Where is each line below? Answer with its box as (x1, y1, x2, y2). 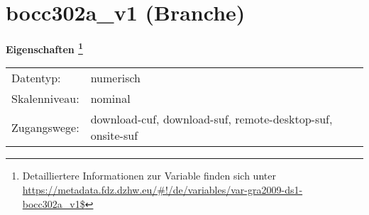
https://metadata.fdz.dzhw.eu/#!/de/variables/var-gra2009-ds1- (22, 182, 303, 197)
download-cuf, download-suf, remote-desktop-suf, (90, 111, 333, 128)
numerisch (90, 70, 141, 87)
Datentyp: (11, 70, 61, 87)
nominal (90, 90, 131, 107)
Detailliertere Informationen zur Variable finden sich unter (22, 168, 276, 183)
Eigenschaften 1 (6, 40, 83, 56)
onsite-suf (90, 127, 138, 144)
